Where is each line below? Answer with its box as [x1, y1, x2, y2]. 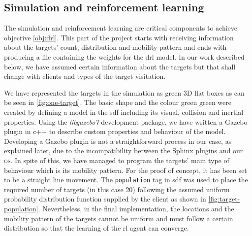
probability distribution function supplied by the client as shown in [4, 194, 206, 204]
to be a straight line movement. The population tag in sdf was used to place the [4, 174, 248, 185]
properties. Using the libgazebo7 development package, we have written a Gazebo [4, 116, 248, 127]
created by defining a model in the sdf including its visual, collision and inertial [4, 106, 244, 117]
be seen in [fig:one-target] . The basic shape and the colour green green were [4, 97, 232, 107]
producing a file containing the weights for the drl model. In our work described [4, 51, 245, 62]
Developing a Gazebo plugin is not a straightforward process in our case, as [4, 135, 232, 146]
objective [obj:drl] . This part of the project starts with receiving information [4, 32, 234, 42]
